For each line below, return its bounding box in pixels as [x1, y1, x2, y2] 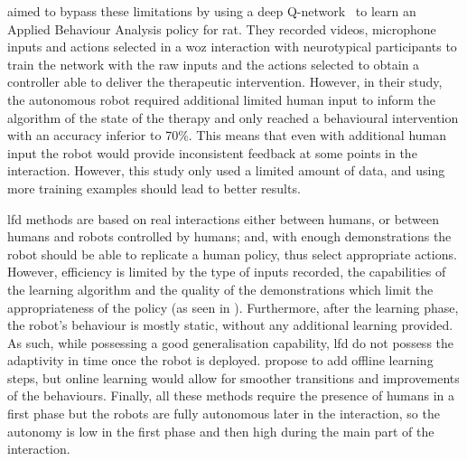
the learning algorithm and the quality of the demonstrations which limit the [7, 279, 434, 298]
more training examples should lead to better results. [7, 178, 301, 197]
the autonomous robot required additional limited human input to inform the [7, 89, 435, 108]
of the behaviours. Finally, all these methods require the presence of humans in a [7, 386, 455, 405]
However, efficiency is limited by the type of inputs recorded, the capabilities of [7, 262, 446, 281]
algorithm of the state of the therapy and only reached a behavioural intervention [7, 108, 459, 127]
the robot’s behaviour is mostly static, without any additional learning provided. [7, 315, 453, 334]
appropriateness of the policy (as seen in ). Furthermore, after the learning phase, [7, 297, 459, 316]
